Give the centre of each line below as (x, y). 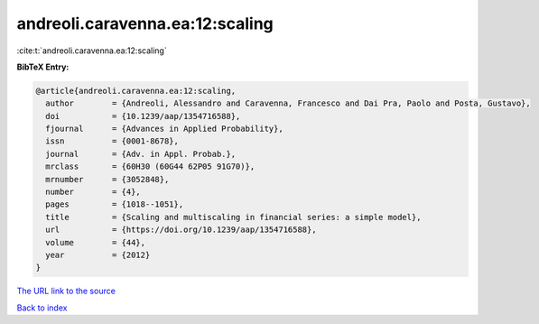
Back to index (42, 308)
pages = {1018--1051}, (115, 204)
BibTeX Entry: (43, 67)
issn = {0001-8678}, (112, 141)
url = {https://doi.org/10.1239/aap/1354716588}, (181, 230)
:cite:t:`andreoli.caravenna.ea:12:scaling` (92, 51)
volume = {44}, (96, 242)
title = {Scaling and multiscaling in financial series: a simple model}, (233, 217)
